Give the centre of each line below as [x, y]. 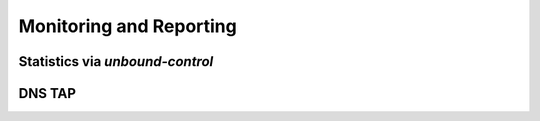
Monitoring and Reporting [127, 26]
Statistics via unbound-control [116, 61]
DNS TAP [47, 93]
